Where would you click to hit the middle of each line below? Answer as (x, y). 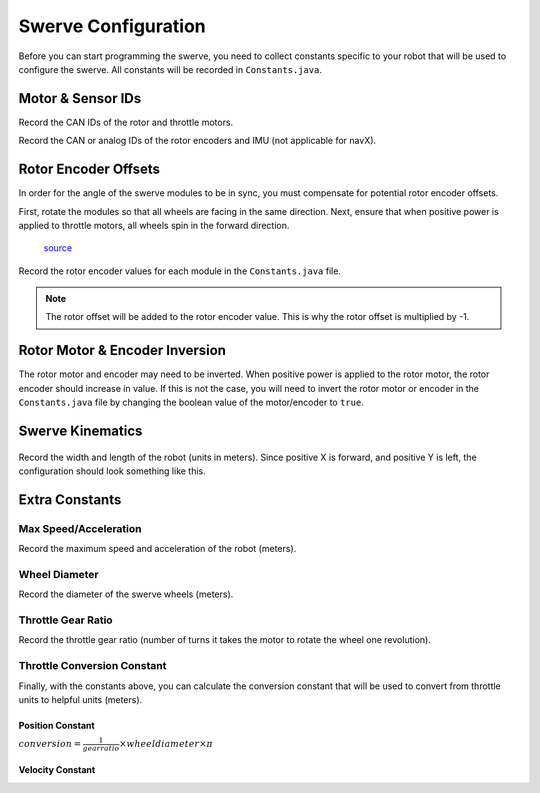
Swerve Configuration (112, 26)
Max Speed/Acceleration (80, 528)
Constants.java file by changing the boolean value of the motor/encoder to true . (191, 402)
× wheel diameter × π (166, 744)
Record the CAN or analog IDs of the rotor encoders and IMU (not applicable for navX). (197, 141)
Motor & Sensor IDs (80, 98)
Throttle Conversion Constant (92, 666)
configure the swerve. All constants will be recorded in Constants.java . (170, 69)
